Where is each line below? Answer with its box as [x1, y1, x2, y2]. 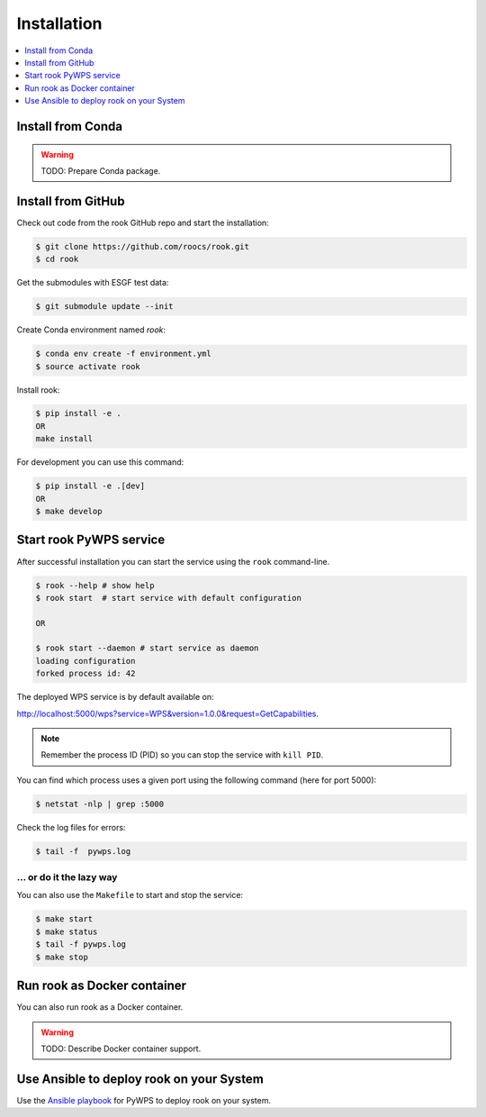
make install [35, 433, 94, 444]
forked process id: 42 [35, 668, 136, 679]
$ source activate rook [35, 361, 141, 371]
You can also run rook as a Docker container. [16, 1002, 184, 1013]
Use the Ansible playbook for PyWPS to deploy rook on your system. [16, 1094, 272, 1105]
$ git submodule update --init [35, 302, 175, 312]
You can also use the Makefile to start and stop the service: [16, 890, 243, 901]
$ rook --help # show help [35, 580, 155, 590]
